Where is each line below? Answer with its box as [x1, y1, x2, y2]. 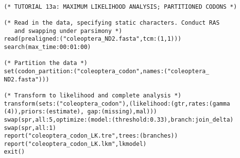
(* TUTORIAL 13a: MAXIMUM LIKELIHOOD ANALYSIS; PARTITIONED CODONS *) [4, 3, 237, 10]
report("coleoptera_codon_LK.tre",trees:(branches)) [4, 132, 178, 140]
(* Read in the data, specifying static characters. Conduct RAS [4, 19, 220, 26]
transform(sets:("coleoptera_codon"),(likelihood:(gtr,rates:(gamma [4, 100, 230, 107]
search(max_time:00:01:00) [4, 43, 91, 50]
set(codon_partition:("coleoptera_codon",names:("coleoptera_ [4, 67, 209, 75]
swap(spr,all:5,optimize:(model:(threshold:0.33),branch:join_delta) [4, 116, 234, 123]
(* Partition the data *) [4, 60, 87, 67]
